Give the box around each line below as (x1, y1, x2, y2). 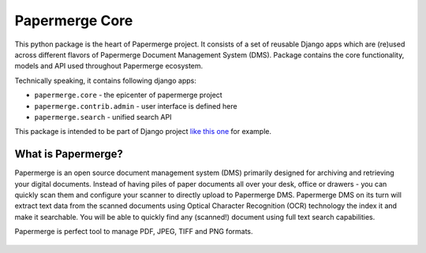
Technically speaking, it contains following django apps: (14, 76, 196, 85)
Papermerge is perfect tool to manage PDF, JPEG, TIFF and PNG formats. (14, 227, 253, 236)
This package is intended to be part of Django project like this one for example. (14, 127, 272, 136)
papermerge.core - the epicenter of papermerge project (34, 91, 222, 100)
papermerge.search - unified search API (34, 112, 172, 121)
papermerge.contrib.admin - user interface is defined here (34, 101, 237, 110)
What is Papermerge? (14, 147, 124, 161)
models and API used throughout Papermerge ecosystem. (14, 61, 204, 71)
